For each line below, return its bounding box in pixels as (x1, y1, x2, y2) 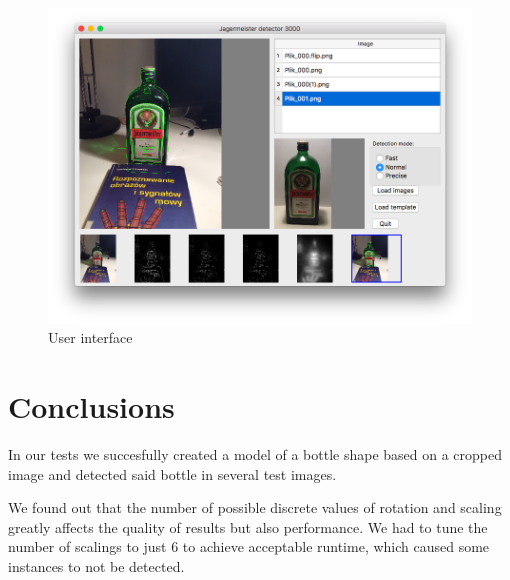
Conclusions (8, 385, 175, 426)
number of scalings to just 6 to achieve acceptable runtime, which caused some (8, 536, 490, 557)
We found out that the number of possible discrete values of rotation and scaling (8, 497, 502, 518)
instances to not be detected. (8, 555, 185, 576)
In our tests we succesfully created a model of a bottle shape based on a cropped (8, 443, 503, 464)
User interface (48, 327, 133, 348)
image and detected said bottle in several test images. (8, 463, 337, 484)
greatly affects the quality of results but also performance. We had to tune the (8, 516, 488, 537)
